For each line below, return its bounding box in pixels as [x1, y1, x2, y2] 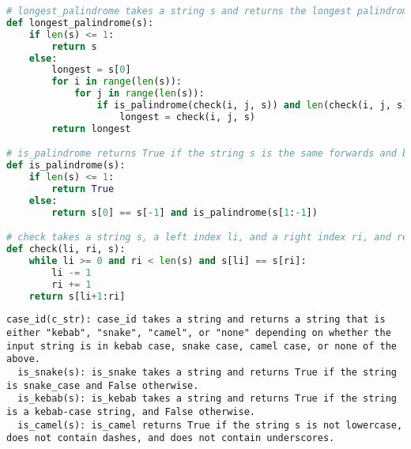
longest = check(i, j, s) [119, 111, 256, 123]
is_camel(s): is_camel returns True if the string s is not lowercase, [17, 419, 403, 431]
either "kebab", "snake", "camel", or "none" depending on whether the [6, 327, 391, 339]
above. [6, 353, 40, 365]
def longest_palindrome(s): [6, 17, 154, 28]
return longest [51, 123, 131, 134]
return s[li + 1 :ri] [28, 290, 126, 302]
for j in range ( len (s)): [74, 88, 205, 100]
